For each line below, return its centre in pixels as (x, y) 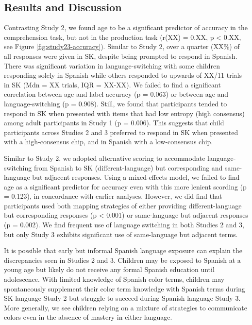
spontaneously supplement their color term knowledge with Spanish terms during (125, 288)
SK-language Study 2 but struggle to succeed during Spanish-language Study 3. (122, 298)
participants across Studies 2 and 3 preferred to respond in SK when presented (121, 132)
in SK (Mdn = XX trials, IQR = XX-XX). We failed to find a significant (112, 84)
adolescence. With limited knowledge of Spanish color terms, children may (114, 279)
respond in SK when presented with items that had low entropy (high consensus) (125, 113)
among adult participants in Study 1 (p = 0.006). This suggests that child (114, 123)
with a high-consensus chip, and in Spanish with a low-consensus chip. (109, 142)
